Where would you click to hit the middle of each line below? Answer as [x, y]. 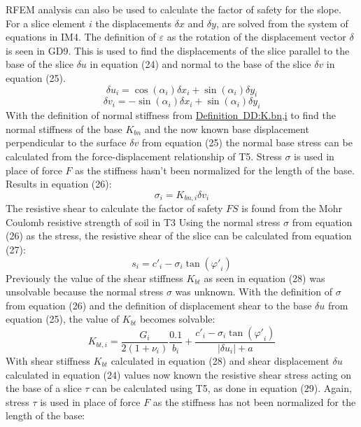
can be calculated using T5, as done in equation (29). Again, [222, 388]
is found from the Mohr [292, 208]
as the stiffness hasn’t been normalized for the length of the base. [215, 170]
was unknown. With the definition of [254, 292]
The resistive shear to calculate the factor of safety [114, 208]
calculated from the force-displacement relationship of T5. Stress [144, 156]
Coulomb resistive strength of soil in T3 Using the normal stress [143, 222]
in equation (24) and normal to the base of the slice [200, 64]
